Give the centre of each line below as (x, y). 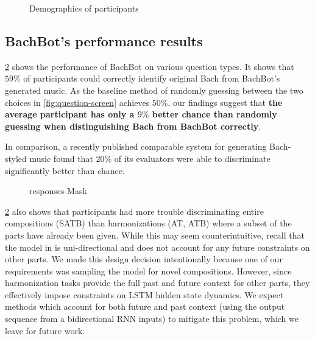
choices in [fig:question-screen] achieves (77, 102)
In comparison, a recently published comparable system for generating (136, 146)
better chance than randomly (214, 114)
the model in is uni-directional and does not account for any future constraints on (157, 247)
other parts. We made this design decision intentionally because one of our (144, 259)
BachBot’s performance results (104, 40)
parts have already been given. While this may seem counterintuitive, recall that (155, 235)
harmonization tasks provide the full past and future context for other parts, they (157, 283)
